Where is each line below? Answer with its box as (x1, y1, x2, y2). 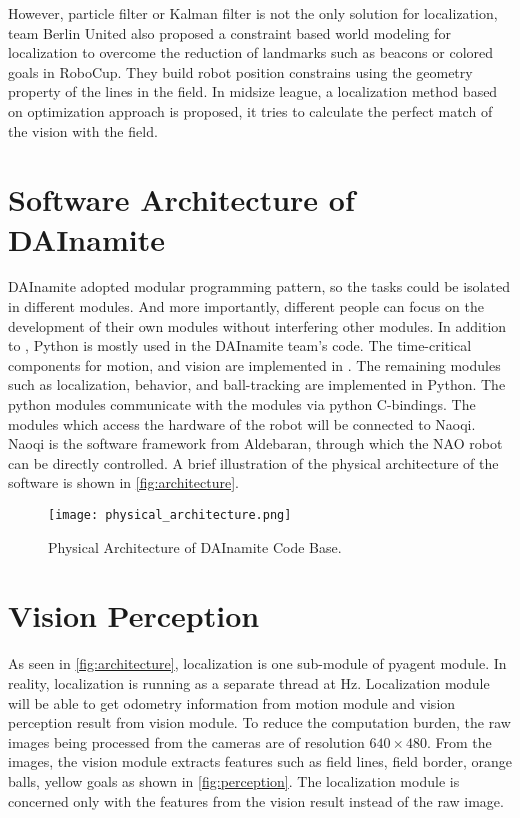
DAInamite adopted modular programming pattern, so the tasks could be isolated (8, 276, 510, 297)
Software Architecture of (8, 179, 355, 220)
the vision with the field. (8, 120, 158, 141)
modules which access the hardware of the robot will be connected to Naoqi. (8, 413, 476, 434)
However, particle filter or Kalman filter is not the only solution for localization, (8, 3, 498, 23)
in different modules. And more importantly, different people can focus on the (8, 296, 484, 317)
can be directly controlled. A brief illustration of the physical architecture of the (8, 452, 499, 473)
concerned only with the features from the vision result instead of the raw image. (8, 790, 504, 811)
